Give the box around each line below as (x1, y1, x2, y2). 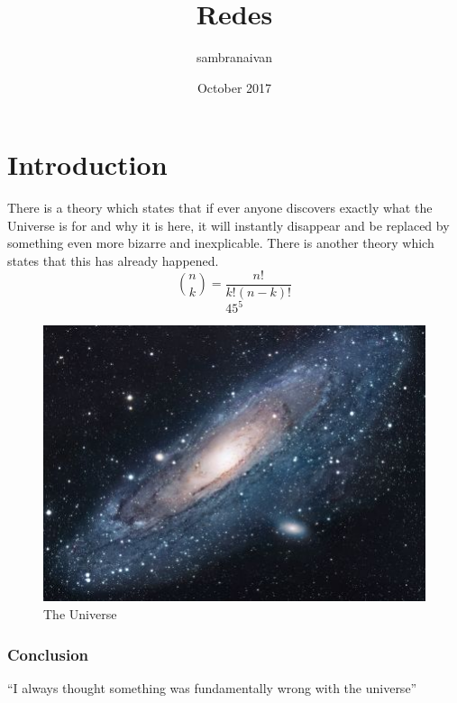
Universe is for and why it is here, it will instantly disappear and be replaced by (7, 215, 450, 234)
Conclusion (7, 643, 88, 665)
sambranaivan (196, 48, 273, 67)
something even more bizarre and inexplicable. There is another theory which (7, 233, 434, 252)
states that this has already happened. (7, 251, 219, 270)
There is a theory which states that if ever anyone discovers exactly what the (7, 198, 433, 217)
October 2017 (197, 78, 272, 96)
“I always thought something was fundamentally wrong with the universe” (7, 678, 417, 697)
